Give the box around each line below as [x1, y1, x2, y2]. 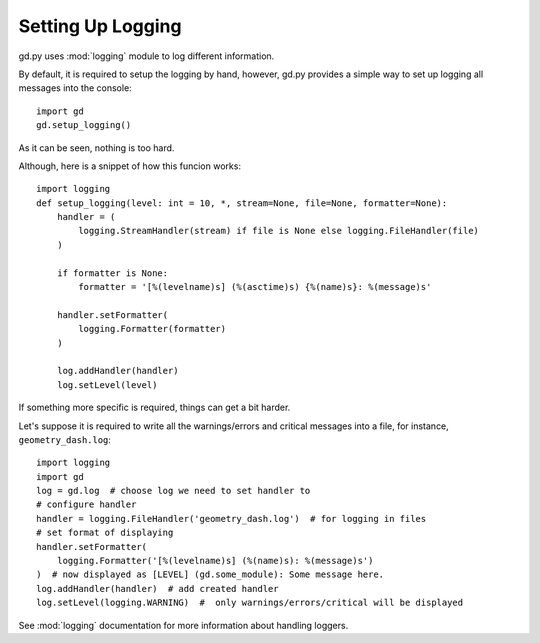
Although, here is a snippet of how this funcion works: [18, 160, 242, 172]
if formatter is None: [56, 267, 169, 279]
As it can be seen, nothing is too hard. [18, 141, 175, 154]
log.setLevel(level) [56, 379, 158, 390]
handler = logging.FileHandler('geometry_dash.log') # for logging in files [36, 513, 427, 524]
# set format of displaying [36, 527, 174, 539]
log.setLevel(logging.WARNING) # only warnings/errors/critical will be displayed [36, 597, 464, 609]
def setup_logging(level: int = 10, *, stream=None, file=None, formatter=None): [36, 197, 448, 209]
